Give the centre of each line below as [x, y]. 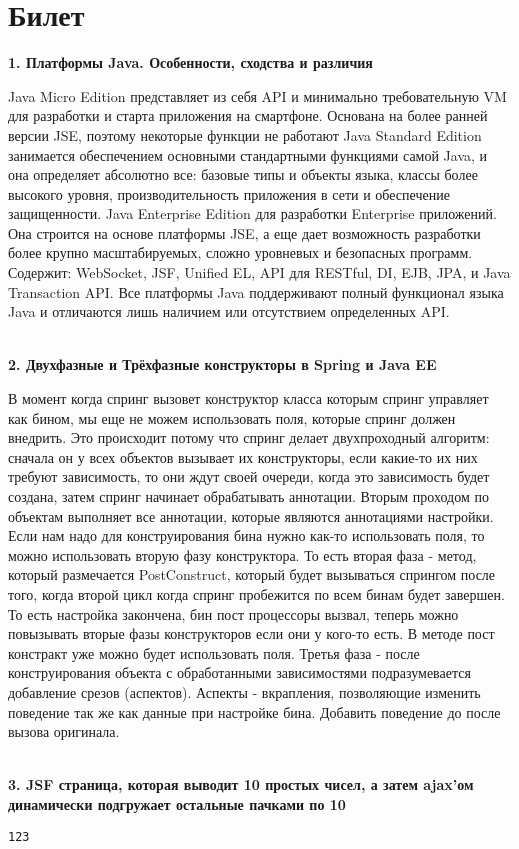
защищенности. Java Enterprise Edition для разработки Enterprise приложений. [252, 213]
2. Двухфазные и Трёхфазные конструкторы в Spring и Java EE [222, 364]
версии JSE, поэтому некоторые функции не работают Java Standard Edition [245, 134]
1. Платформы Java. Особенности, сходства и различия [190, 62]
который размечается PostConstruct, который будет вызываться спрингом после [252, 574]
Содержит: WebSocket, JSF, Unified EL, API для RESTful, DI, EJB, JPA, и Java [259, 272]
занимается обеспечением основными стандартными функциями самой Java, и [248, 154]
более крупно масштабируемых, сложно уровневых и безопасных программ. [240, 252]
